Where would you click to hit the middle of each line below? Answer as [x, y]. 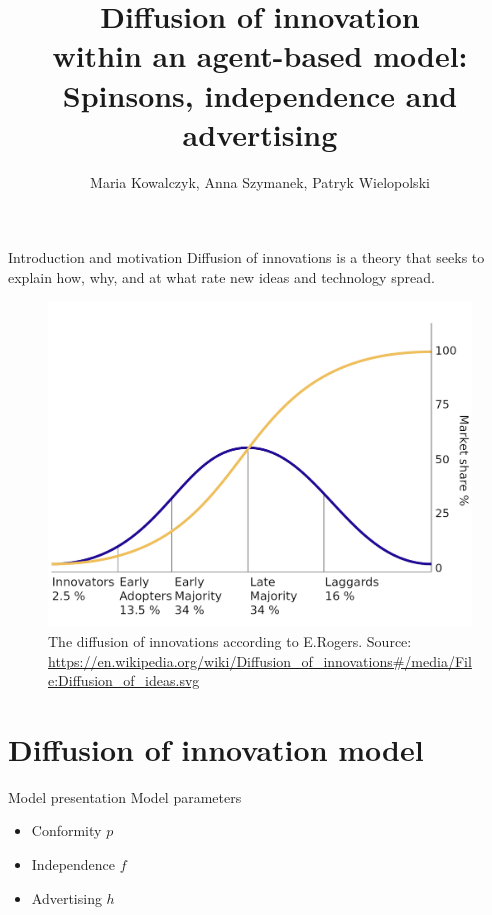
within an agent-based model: [260, 55]
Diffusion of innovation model [216, 748]
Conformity [66, 830]
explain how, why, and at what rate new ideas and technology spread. [221, 276]
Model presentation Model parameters [125, 796]
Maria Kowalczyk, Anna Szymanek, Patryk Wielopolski [260, 181]
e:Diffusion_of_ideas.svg [124, 680]
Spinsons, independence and [260, 94]
